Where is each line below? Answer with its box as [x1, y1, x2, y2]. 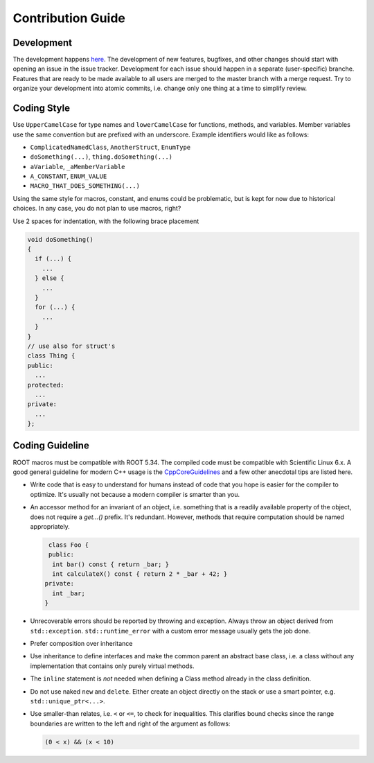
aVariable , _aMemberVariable [30, 162, 125, 170]
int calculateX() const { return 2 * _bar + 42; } [52, 570, 228, 578]
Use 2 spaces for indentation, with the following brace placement [12, 217, 199, 225]
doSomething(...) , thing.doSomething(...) [30, 152, 173, 161]
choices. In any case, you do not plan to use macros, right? [12, 204, 181, 213]
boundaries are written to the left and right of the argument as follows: [30, 719, 231, 728]
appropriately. [30, 522, 71, 530]
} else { [35, 274, 64, 282]
